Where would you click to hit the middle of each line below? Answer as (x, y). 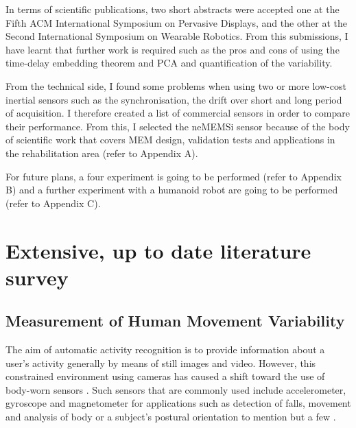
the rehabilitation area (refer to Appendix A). (102, 153)
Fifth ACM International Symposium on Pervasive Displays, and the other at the (177, 22)
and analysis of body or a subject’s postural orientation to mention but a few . (171, 417)
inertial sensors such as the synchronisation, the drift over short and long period (174, 99)
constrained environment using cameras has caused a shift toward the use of (165, 376)
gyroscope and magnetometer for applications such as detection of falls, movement (178, 403)
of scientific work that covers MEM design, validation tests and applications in (170, 140)
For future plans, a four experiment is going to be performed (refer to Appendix (174, 176)
